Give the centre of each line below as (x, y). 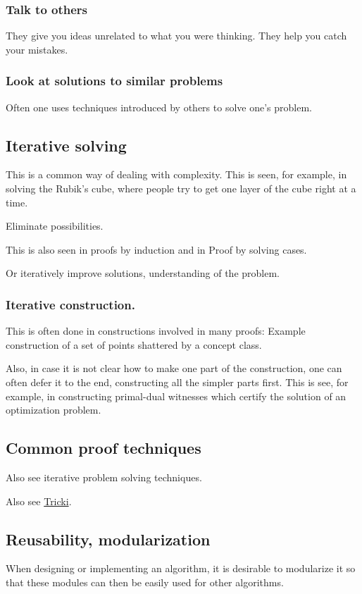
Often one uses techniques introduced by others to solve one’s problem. (159, 107)
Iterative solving (66, 145)
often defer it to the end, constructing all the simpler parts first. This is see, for (177, 382)
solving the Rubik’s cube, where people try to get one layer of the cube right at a (181, 188)
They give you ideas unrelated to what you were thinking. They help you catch (176, 36)
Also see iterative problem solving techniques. (104, 477)
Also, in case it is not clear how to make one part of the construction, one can (174, 368)
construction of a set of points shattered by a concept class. (134, 344)
